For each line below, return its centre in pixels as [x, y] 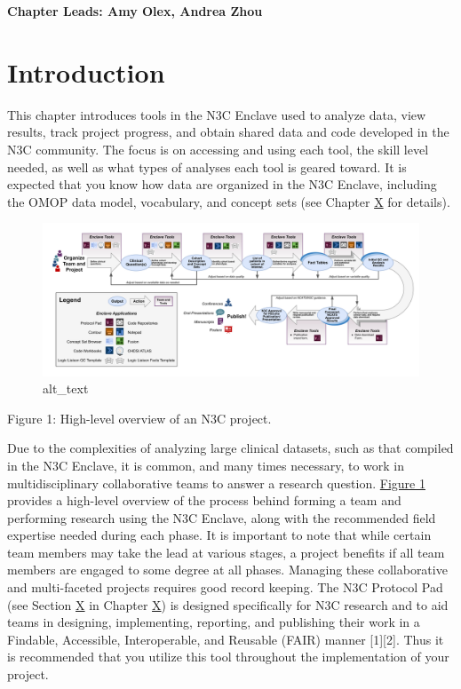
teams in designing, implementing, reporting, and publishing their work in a [214, 622]
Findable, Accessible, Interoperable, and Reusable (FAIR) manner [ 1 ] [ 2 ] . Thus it [226, 639]
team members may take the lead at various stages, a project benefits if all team [226, 552]
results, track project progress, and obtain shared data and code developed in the [228, 132]
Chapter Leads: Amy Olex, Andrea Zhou [135, 11]
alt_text [66, 388]
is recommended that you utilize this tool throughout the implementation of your [228, 657]
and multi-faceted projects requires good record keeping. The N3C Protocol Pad [225, 587]
